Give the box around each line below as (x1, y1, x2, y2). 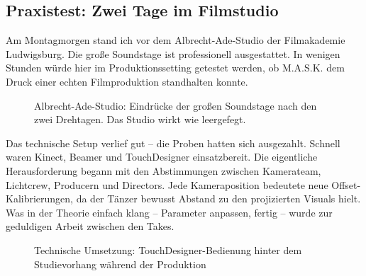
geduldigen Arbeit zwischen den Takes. (6, 219, 174, 234)
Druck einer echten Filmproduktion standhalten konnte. (6, 74, 248, 88)
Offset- (331, 177, 361, 192)
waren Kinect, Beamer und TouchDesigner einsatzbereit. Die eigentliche (6, 149, 318, 164)
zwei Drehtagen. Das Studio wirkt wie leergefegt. (34, 112, 246, 127)
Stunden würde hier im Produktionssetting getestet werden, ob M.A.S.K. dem (6, 60, 345, 75)
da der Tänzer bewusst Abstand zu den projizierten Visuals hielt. (76, 191, 361, 206)
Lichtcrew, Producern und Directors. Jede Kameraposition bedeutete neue (6, 177, 328, 192)
